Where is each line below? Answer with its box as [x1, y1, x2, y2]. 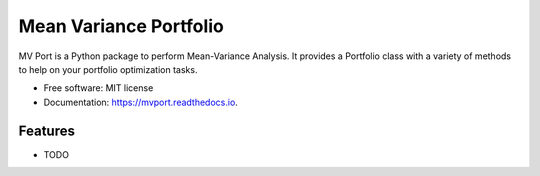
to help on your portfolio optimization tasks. [18, 63, 198, 75]
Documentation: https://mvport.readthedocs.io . [43, 96, 239, 108]
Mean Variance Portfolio [18, 15, 224, 37]
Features [18, 122, 75, 139]
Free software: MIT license [43, 82, 154, 94]
